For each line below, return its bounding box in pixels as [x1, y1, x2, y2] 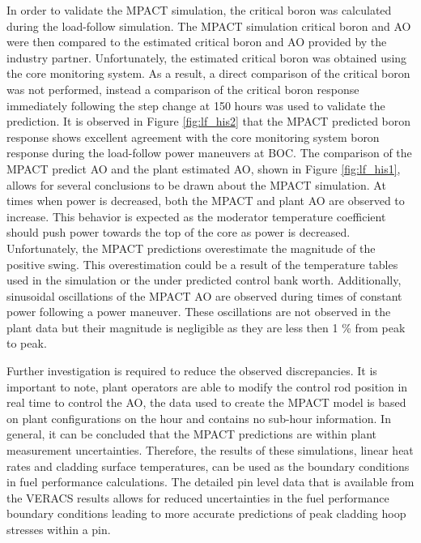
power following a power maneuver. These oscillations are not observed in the [6, 303, 391, 320]
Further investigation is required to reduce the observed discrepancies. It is [6, 362, 377, 379]
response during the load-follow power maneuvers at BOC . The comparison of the [6, 144, 412, 161]
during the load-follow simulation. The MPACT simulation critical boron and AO [6, 17, 411, 34]
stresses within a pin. [6, 521, 111, 537]
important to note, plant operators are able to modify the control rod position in [6, 378, 408, 395]
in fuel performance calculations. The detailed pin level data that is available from [6, 473, 415, 490]
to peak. [6, 335, 47, 352]
